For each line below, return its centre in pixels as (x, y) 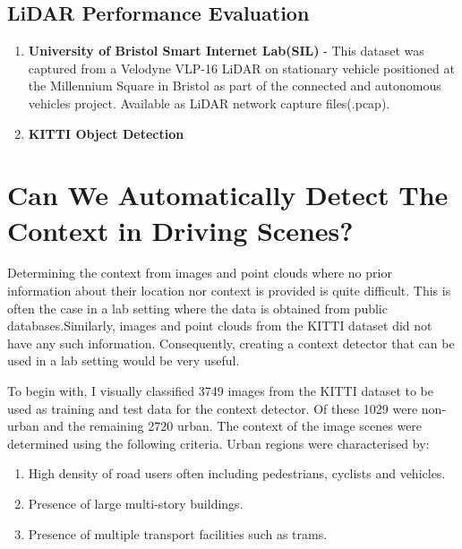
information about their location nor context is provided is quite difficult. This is (229, 291)
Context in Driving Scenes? (180, 230)
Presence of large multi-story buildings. (136, 504)
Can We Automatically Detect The (228, 195)
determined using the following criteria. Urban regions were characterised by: (218, 443)
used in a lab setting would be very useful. (124, 360)
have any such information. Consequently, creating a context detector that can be (231, 343)
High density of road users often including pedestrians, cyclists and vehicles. (237, 473)
